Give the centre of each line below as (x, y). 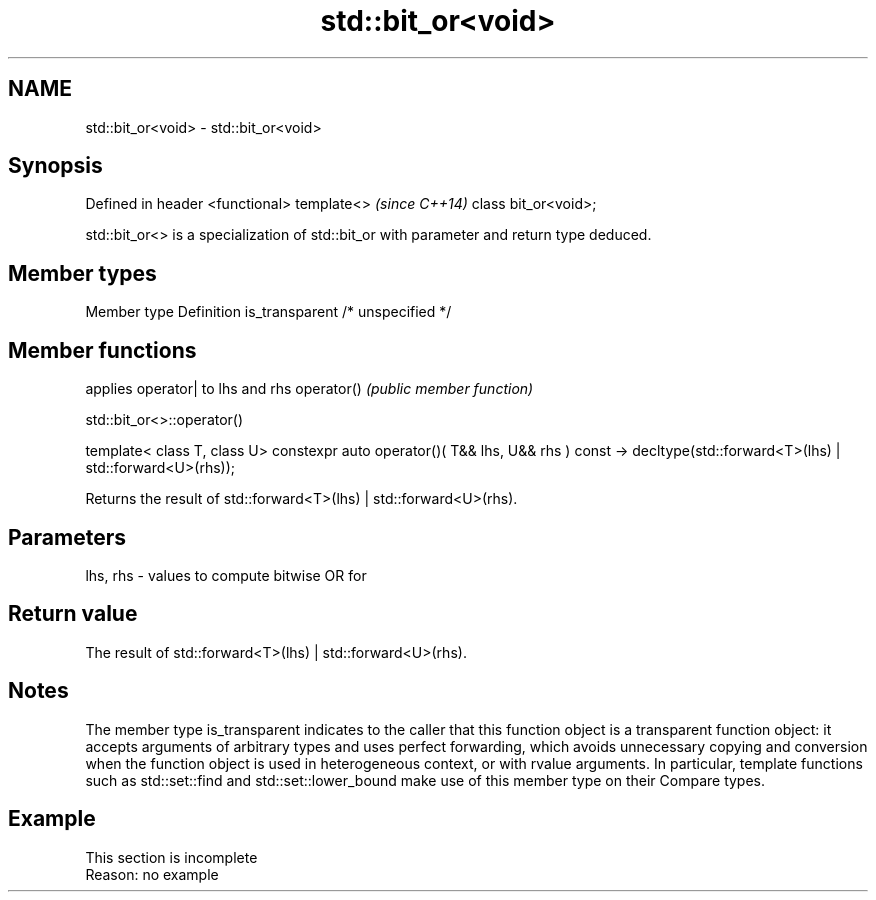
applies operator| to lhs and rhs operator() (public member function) (309, 389)
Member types (82, 273)
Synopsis (55, 166)
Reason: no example (152, 874)
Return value (73, 614)
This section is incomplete (171, 857)
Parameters (67, 537)
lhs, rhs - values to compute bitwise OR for (226, 575)
